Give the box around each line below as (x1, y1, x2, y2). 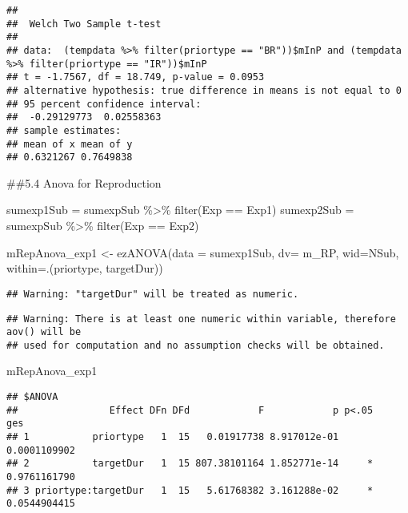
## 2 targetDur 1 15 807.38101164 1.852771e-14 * (6, 458, 374, 470)
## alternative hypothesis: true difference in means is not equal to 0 (6, 84, 402, 96)
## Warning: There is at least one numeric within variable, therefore (6, 313, 396, 325)
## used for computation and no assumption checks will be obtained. (6, 339, 385, 351)
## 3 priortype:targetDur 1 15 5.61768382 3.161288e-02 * (6, 484, 374, 496)
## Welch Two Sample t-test (6, 18, 162, 30)
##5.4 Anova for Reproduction (6, 174, 162, 191)
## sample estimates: (6, 124, 122, 136)
